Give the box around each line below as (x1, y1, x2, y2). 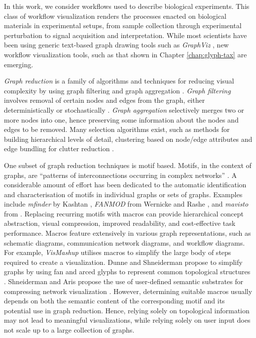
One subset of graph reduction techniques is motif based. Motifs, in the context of (4, 160, 252, 170)
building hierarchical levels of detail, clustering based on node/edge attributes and (4, 133, 253, 144)
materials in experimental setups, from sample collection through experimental (4, 20, 242, 31)
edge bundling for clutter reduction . (4, 143, 114, 154)
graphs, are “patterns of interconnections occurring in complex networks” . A (4, 169, 237, 180)
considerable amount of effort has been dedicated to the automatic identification (4, 179, 247, 190)
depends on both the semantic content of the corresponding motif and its (4, 296, 225, 306)
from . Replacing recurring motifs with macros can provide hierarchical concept (4, 208, 244, 218)
